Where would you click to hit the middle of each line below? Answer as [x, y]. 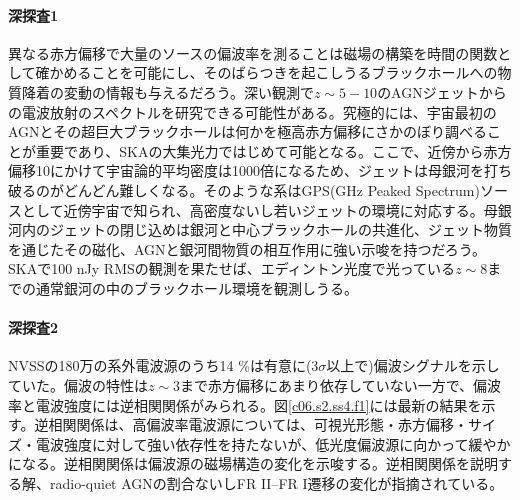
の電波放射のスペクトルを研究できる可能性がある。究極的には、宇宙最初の [252, 111]
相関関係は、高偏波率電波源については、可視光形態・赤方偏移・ [258, 424]
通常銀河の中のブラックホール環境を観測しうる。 [196, 287]
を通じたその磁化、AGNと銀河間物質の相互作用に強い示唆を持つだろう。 [247, 248]
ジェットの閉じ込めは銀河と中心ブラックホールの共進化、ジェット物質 [280, 229]
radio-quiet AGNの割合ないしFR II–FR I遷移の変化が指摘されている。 [276, 482]
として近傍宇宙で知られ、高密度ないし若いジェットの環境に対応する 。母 [259, 209]
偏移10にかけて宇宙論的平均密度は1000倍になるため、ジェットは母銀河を [246, 170]
